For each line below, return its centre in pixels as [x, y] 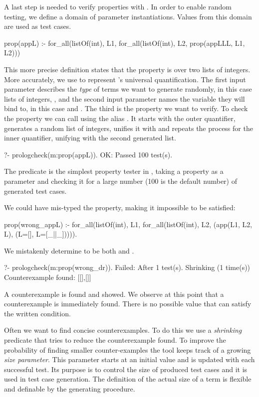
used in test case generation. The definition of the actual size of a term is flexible [128, 379]
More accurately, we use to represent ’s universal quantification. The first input [125, 79]
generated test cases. [35, 191]
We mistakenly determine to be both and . [69, 250]
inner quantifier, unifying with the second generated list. [90, 138]
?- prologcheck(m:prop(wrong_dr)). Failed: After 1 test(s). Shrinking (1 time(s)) [127, 267]
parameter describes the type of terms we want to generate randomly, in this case [128, 89]
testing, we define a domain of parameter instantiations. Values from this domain [128, 16]
